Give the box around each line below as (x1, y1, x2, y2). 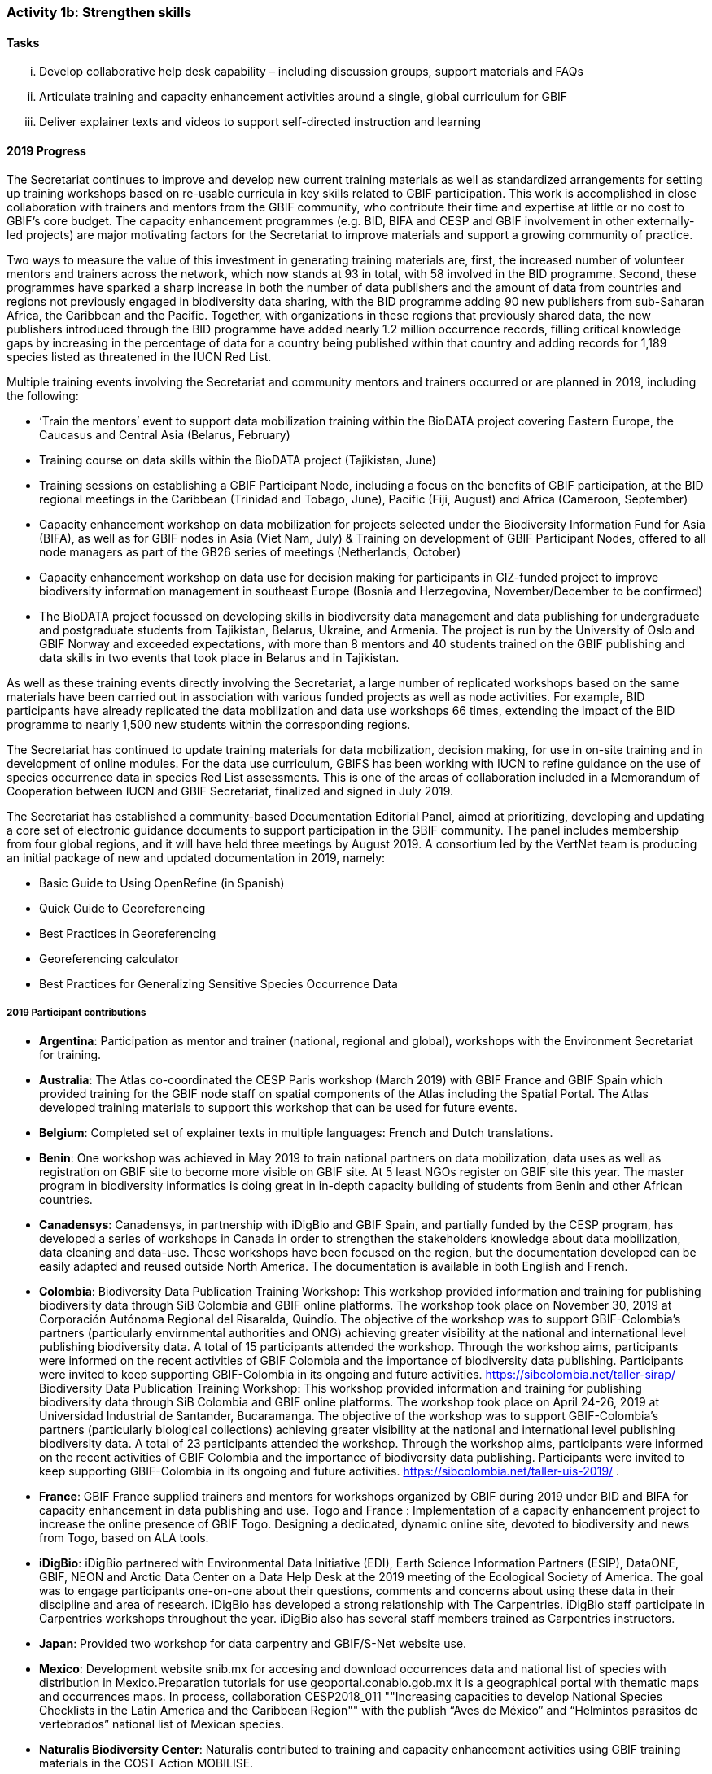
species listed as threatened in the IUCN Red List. (7, 350, 272, 364)
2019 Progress (7, 143, 86, 158)
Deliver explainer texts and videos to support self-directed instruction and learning (39, 115, 482, 129)
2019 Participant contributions (7, 1006, 146, 1018)
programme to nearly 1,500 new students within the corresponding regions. (7, 717, 411, 732)
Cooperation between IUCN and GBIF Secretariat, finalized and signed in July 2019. (7, 784, 454, 799)
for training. (39, 1048, 102, 1062)
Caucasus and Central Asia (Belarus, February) (39, 428, 290, 442)
